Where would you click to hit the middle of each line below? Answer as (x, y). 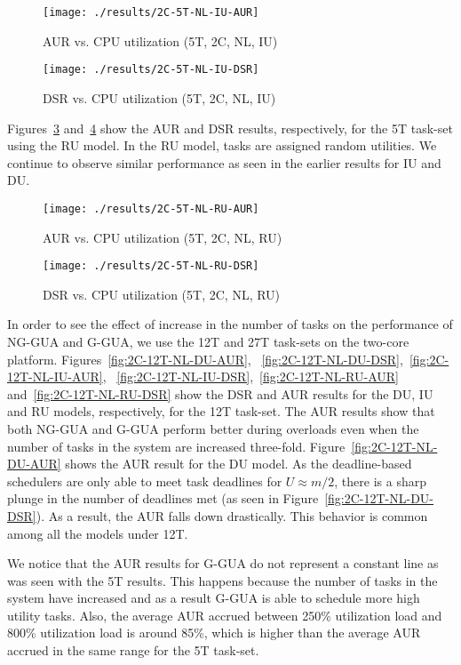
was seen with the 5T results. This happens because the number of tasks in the (223, 580)
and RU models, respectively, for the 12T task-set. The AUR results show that (221, 411)
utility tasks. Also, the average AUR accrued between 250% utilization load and (225, 615)
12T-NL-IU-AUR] (55, 377)
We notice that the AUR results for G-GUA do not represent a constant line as (223, 563)
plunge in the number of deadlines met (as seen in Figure (163, 498)
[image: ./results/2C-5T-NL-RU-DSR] (151, 266)
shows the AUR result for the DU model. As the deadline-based (238, 464)
